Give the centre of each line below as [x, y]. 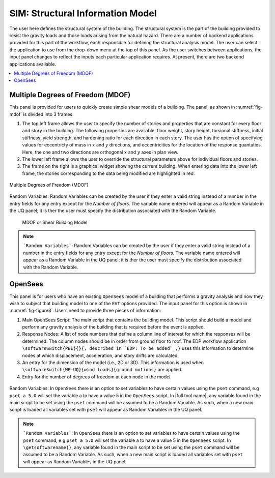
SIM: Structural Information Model [83, 13]
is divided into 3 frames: [48, 114]
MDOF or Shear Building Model [55, 222]
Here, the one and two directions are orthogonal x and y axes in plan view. [100, 152]
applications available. [33, 64]
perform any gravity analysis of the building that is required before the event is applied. [114, 327]
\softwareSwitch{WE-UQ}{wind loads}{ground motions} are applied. [102, 370]
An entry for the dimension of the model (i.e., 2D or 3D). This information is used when [113, 363]
